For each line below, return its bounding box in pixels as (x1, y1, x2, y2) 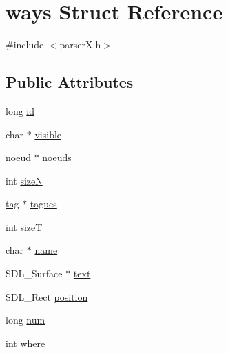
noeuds (42, 150, 72, 165)
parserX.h (59, 37, 101, 52)
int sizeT (6, 219, 43, 234)
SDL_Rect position (6, 289, 88, 304)
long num (6, 313, 45, 327)
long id (6, 103, 35, 118)
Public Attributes (6, 71, 134, 93)
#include (6, 37, 44, 52)
